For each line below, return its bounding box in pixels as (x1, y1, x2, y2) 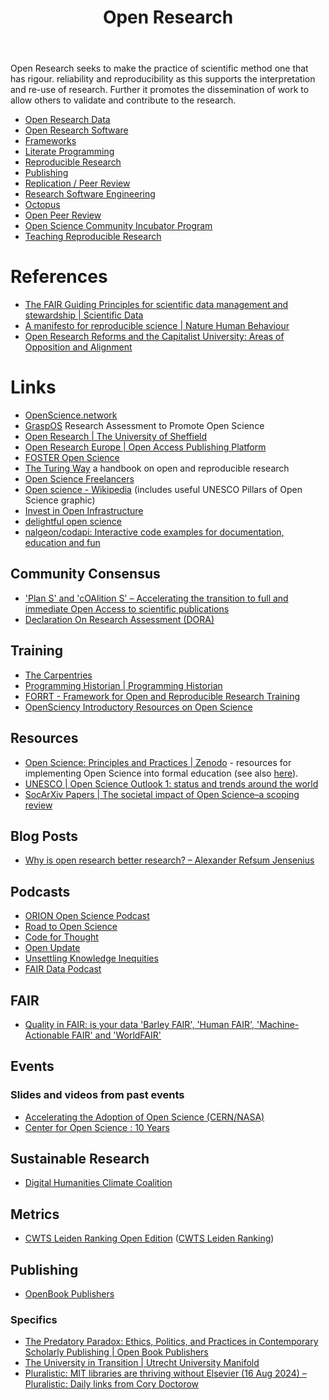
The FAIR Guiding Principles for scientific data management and (24, 299, 289, 311)
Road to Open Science (24, 921, 118, 933)
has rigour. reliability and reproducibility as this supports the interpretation (10, 73, 316, 85)
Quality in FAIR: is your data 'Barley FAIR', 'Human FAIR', (24, 1018, 255, 1030)
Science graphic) (24, 494, 96, 506)
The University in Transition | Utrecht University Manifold (24, 1357, 260, 1369)
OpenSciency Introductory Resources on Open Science (24, 701, 253, 713)
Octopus (24, 199, 61, 211)
